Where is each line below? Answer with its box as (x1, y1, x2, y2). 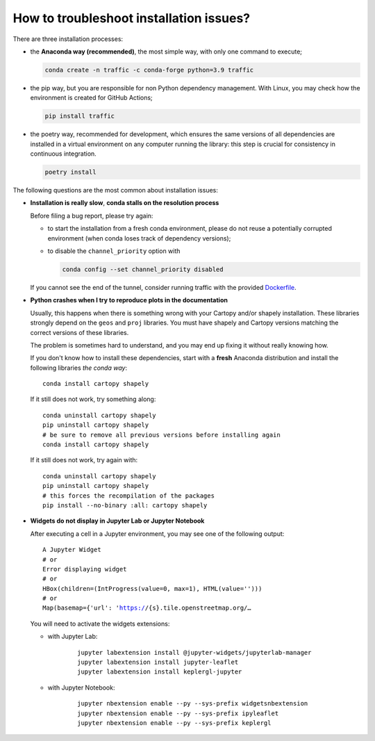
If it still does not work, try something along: (30, 395, 156, 403)
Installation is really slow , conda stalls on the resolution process (30, 199, 219, 207)
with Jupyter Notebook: (47, 683, 115, 692)
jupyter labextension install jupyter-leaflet (77, 658, 239, 667)
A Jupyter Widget (42, 546, 101, 554)
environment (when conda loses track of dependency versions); (47, 234, 231, 243)
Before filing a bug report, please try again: (30, 211, 153, 220)
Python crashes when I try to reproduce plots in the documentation (30, 296, 228, 304)
